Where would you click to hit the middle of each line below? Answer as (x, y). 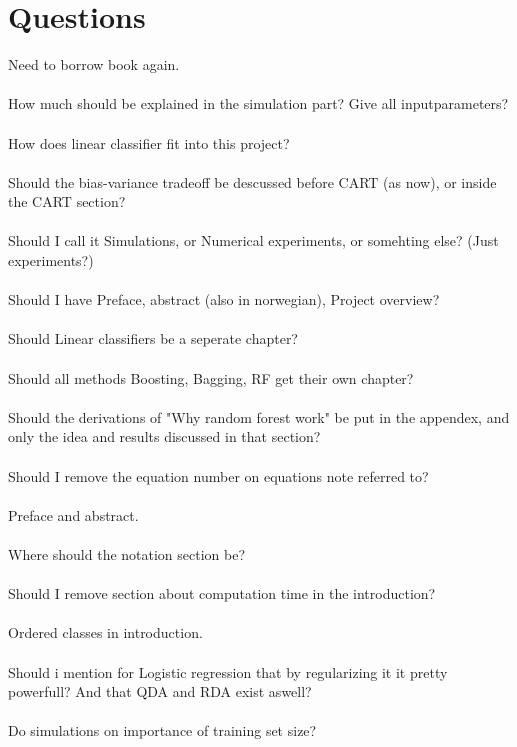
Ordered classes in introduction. (105, 632)
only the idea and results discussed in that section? (164, 436)
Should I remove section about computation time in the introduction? (222, 593)
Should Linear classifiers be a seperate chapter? (153, 338)
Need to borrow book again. (94, 64)
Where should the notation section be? (127, 553)
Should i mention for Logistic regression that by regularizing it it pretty (228, 671)
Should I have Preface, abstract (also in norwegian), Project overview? (224, 299)
